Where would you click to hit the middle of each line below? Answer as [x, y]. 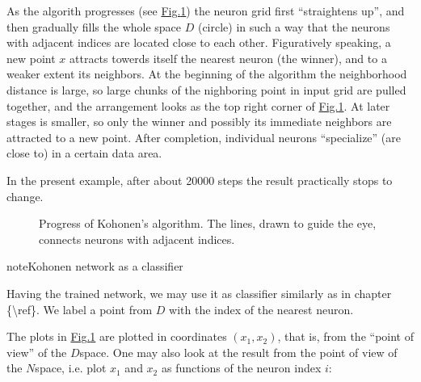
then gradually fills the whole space [94, 26]
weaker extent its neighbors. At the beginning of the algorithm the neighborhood [207, 74]
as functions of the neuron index [241, 368]
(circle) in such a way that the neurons [294, 26]
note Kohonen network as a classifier [95, 266]
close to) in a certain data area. [84, 153]
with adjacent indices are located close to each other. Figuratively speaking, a [199, 42]
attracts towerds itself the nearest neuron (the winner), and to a [228, 58]
